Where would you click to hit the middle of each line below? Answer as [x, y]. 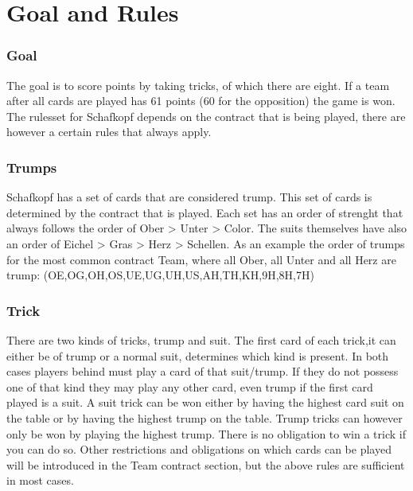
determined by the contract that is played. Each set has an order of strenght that [205, 212]
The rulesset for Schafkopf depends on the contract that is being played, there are [206, 116]
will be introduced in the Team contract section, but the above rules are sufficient [206, 464]
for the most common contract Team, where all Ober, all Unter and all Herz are [201, 259]
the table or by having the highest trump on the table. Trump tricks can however [205, 417]
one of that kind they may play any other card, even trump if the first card [190, 386]
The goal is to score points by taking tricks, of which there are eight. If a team [198, 85]
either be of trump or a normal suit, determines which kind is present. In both [198, 355]
